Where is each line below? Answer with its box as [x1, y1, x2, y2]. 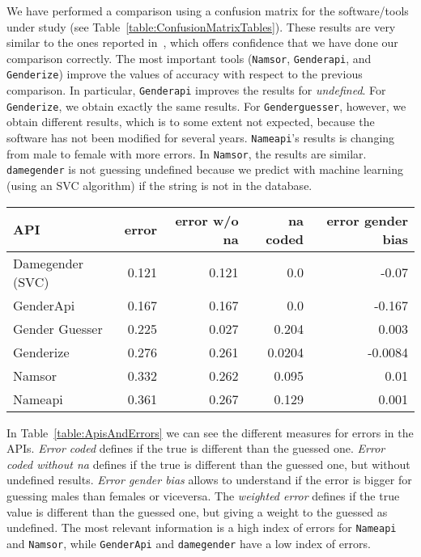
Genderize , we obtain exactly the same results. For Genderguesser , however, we [6, 97, 406, 114]
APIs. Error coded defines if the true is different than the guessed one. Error [6, 440, 385, 457]
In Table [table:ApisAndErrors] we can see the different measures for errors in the [6, 424, 414, 441]
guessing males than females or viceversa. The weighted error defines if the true [6, 487, 400, 504]
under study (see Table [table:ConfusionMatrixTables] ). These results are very [6, 18, 396, 35]
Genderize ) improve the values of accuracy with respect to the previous [6, 65, 363, 82]
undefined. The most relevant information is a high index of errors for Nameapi [6, 519, 397, 536]
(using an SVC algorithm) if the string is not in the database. [6, 176, 313, 193]
